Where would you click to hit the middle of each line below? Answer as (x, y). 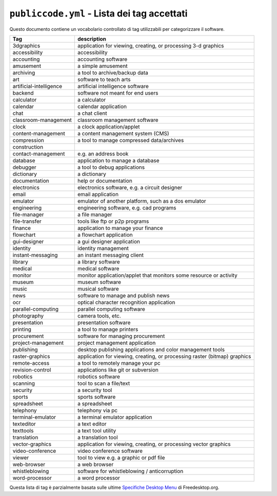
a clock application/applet (109, 127)
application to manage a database (118, 161)
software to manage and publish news (124, 295)
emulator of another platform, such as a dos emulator (142, 201)
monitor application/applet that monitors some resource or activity (158, 275)
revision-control (32, 369)
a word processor (99, 477)
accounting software (103, 59)
